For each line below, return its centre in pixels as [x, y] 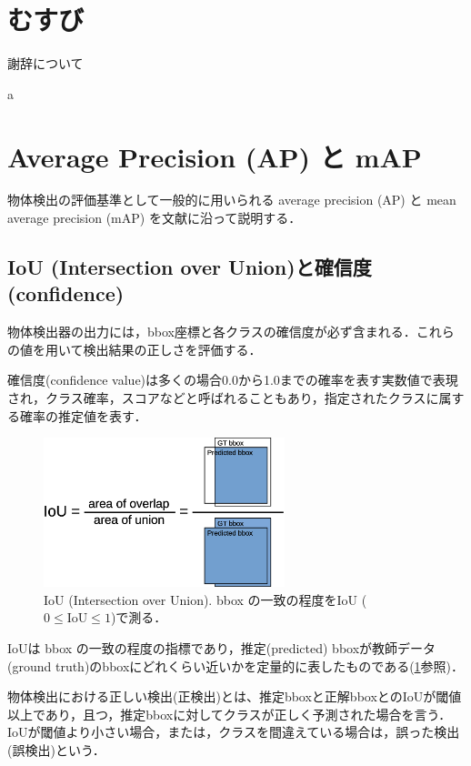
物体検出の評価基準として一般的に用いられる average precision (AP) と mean [232, 200]
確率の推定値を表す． [83, 415]
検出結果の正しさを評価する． [172, 349]
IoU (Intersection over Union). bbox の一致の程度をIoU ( [205, 599]
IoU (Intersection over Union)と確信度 [190, 267]
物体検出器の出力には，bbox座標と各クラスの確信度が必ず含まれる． [212, 332]
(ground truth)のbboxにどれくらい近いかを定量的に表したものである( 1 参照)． [236, 665]
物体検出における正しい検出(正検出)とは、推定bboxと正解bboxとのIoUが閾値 [235, 696]
